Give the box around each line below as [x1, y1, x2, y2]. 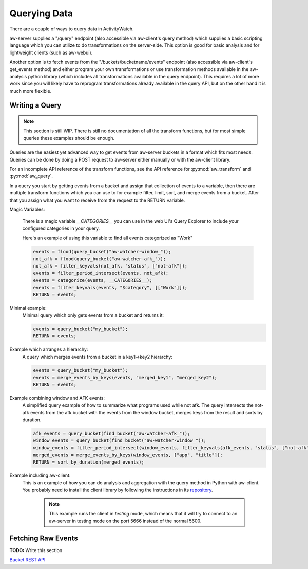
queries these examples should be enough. [23, 135, 115, 141]
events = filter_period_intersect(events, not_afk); [33, 270, 169, 276]
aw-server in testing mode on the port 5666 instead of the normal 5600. [49, 518, 202, 524]
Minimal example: [9, 305, 47, 311]
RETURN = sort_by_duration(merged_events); [33, 459, 145, 465]
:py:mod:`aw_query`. [9, 173, 53, 180]
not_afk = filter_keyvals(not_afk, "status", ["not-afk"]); [33, 263, 188, 269]
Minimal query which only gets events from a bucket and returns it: [22, 312, 164, 318]
